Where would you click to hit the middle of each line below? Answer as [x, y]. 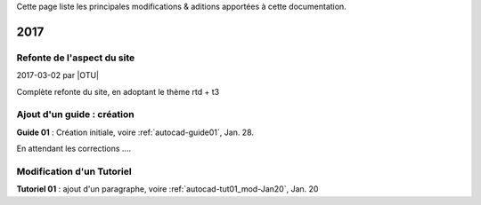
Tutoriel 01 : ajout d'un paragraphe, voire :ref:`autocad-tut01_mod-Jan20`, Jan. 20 [167, 189]
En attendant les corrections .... [74, 149]
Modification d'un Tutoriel [74, 171]
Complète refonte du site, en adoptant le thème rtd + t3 [118, 91]
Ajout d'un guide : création [75, 114]
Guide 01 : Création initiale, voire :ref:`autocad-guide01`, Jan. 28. [135, 132]
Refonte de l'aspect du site [76, 58]
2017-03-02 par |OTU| [58, 75]
